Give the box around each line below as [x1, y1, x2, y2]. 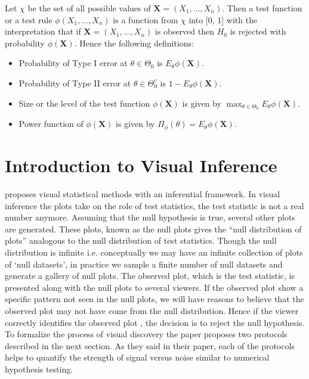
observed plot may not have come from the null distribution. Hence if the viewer [5, 304, 299, 316]
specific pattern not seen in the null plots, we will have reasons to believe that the [5, 293, 304, 305]
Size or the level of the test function [18, 97, 150, 109]
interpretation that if [5, 25, 81, 38]
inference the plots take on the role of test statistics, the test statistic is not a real [5, 199, 304, 212]
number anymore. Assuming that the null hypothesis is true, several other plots [5, 211, 295, 223]
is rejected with [230, 25, 286, 38]
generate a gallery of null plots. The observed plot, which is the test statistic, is [5, 269, 295, 282]
